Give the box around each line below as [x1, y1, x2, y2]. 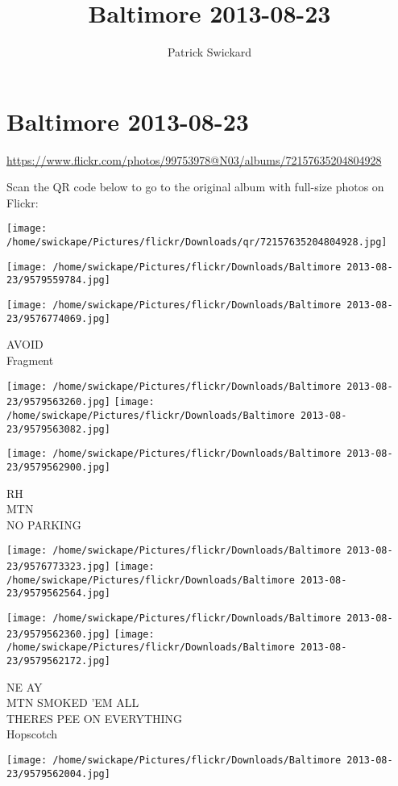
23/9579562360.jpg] [6, 628, 110, 640]
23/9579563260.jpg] [6, 396, 110, 408]
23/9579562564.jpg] [6, 587, 110, 600]
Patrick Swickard [167, 44, 252, 61]
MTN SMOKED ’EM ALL [6, 694, 139, 711]
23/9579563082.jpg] [6, 423, 110, 435]
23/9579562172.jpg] [6, 654, 110, 667]
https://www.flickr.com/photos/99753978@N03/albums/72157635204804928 [6, 151, 382, 168]
